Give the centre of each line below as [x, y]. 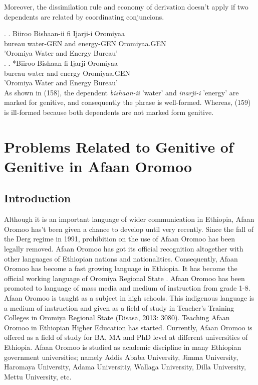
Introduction [38, 198]
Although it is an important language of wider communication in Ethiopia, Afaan [129, 219]
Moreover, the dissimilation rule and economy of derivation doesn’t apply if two [126, 7]
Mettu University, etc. [38, 376]
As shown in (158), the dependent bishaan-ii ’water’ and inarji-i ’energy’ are [121, 92]
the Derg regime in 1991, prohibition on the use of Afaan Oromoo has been [119, 239]
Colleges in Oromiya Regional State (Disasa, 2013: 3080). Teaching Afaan [117, 317]
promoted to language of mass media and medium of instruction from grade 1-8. [127, 288]
